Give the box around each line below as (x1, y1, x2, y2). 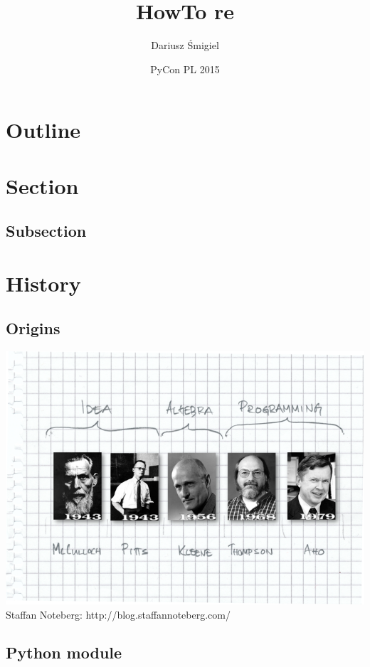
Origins (6, 317, 60, 339)
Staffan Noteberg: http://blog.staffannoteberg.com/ (6, 607, 231, 621)
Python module (6, 641, 122, 663)
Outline (6, 115, 81, 144)
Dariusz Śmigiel (151, 38, 219, 53)
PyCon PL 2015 (150, 61, 220, 76)
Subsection (6, 220, 87, 242)
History (6, 268, 81, 297)
